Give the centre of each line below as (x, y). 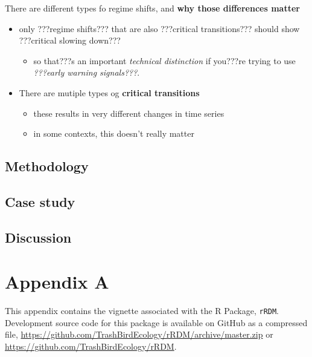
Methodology (47, 166)
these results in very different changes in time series (129, 113)
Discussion (38, 237)
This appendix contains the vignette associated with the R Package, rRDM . (142, 311)
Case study (40, 201)
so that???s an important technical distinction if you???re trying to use (164, 60)
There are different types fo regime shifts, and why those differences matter (152, 8)
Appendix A (57, 282)
